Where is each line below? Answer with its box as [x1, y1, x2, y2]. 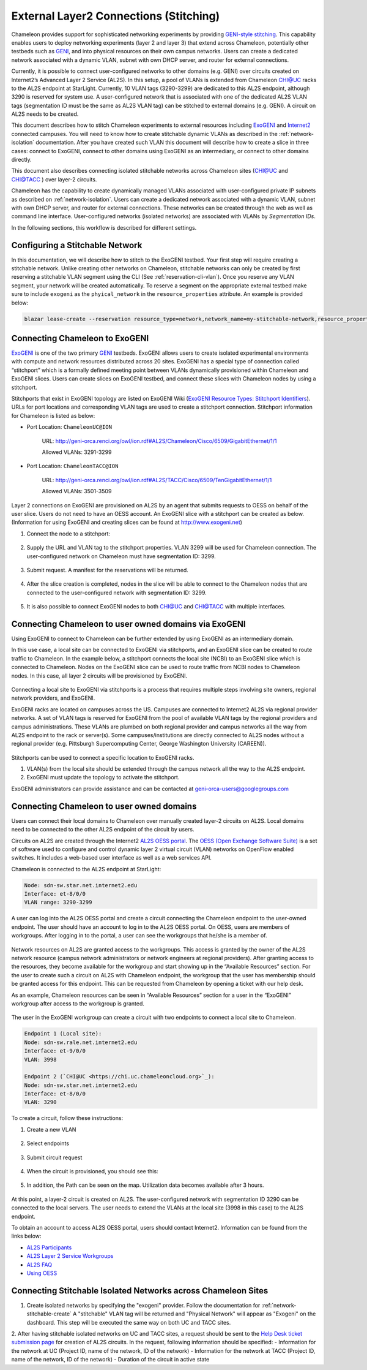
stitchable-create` [26, 1310, 72, 1317]
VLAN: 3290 [24, 1099, 57, 1106]
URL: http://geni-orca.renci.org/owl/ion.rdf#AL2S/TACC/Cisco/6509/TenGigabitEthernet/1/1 [42, 476, 272, 483]
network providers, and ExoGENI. [11, 694, 95, 702]
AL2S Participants [26, 1244, 72, 1251]
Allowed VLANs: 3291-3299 [42, 448, 112, 456]
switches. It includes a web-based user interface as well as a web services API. [11, 854, 212, 861]
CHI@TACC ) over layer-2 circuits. [11, 175, 97, 183]
